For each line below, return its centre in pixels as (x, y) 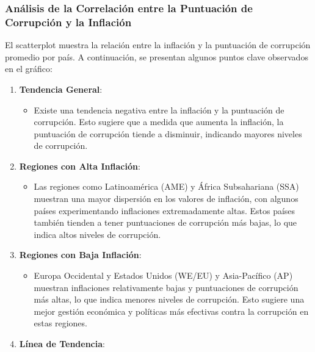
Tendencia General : (61, 89)
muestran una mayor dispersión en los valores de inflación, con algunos (166, 199)
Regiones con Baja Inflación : (80, 255)
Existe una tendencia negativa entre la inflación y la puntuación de (159, 110)
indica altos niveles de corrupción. (97, 234)
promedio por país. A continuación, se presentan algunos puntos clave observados (157, 56)
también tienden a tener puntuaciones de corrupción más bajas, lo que (165, 222)
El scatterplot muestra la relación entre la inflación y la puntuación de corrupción (158, 45)
